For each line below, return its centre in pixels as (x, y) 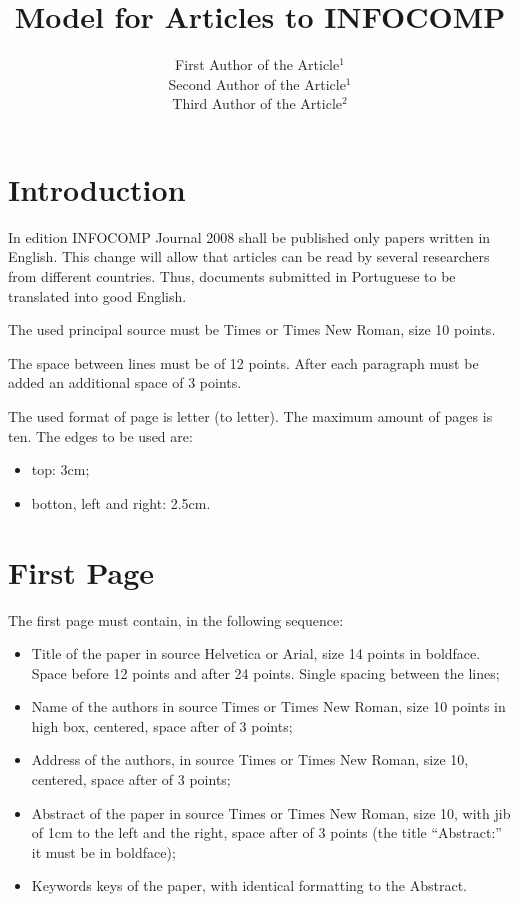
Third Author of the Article (257, 103)
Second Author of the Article (257, 83)
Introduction (97, 188)
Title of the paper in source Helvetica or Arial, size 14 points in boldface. (256, 653)
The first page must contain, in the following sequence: (176, 619)
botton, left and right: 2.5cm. (121, 502)
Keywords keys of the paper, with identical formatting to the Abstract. (249, 885)
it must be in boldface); (103, 851)
